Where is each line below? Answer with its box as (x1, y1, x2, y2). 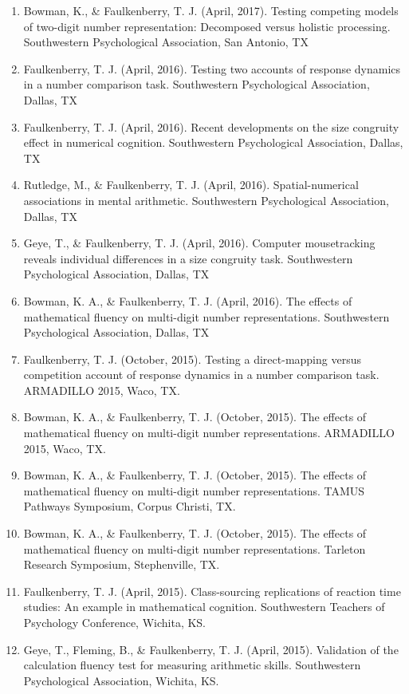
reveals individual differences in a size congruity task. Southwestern (23, 250, 353, 266)
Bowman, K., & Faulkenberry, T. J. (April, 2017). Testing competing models (23, 2, 399, 18)
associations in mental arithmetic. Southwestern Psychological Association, (23, 191, 389, 208)
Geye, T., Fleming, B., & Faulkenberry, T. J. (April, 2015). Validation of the (23, 641, 399, 657)
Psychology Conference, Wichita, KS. (23, 614, 206, 630)
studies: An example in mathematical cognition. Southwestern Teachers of (23, 598, 385, 615)
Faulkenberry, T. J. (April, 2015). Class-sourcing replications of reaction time (23, 582, 401, 599)
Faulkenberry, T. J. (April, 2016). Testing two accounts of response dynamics (23, 60, 401, 77)
